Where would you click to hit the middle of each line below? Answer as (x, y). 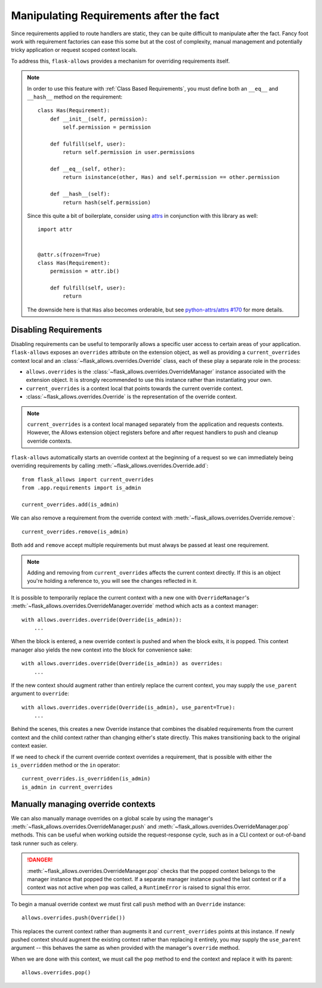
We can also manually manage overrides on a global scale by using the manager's (112, 818)
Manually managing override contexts (83, 804)
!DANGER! (40, 860)
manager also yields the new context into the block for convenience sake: (101, 650)
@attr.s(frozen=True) (69, 254)
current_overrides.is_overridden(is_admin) (86, 779)
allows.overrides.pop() (56, 973)
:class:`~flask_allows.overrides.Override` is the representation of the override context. (131, 397)
